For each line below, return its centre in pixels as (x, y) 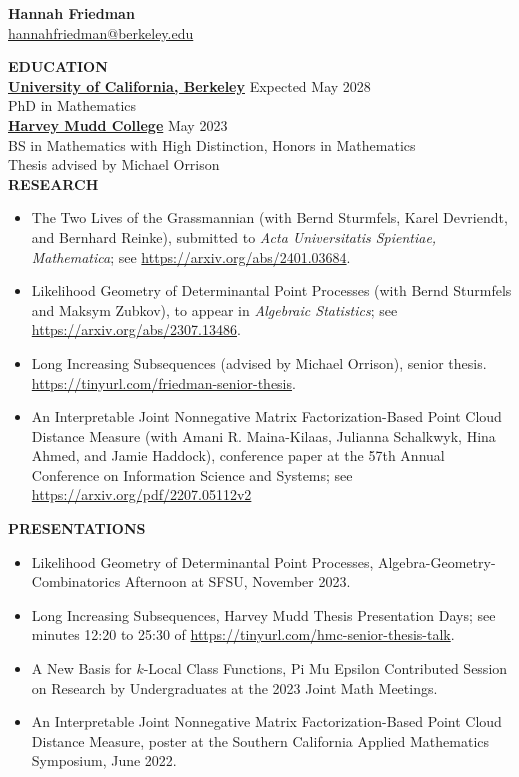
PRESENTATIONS (77, 528)
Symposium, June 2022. (104, 760)
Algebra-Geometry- (436, 561)
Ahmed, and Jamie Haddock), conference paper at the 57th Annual (238, 455)
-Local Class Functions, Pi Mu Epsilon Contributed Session (325, 668)
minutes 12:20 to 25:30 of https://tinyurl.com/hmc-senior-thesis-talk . (243, 634)
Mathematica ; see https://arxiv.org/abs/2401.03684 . (191, 256)
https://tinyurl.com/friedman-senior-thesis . (163, 382)
